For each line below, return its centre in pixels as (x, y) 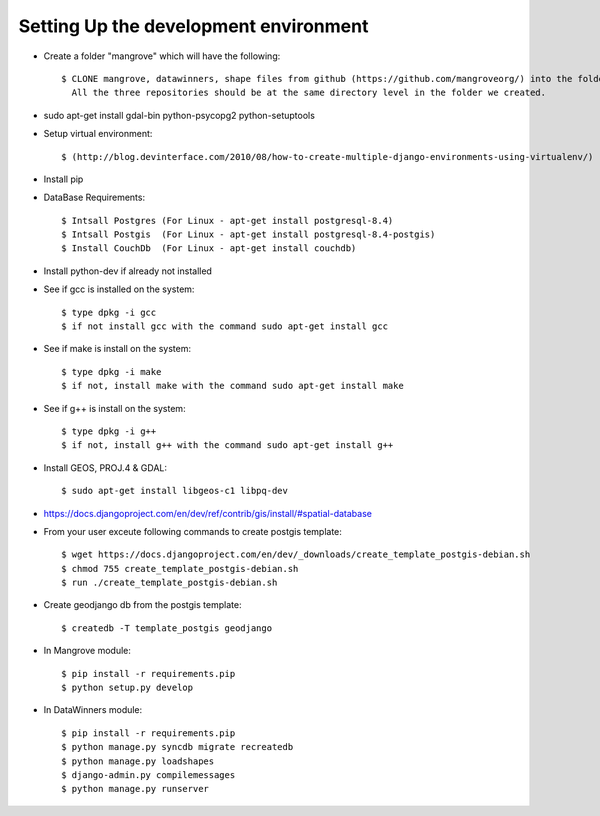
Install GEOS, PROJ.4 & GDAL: (105, 467)
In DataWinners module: (93, 710)
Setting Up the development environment (193, 26)
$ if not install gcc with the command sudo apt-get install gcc (225, 326)
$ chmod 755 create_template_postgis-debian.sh (180, 568)
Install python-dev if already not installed (127, 271)
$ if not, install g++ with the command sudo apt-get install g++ (227, 445)
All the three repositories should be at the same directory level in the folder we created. (309, 93)
